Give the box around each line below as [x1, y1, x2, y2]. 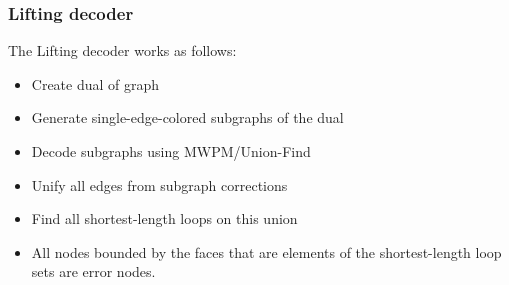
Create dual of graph [31, 73, 160, 94]
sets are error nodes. [31, 261, 156, 282]
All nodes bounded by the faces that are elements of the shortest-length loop [31, 241, 502, 262]
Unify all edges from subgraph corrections [31, 174, 288, 195]
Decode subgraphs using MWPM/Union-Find [31, 141, 311, 161]
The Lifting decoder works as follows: [8, 40, 237, 61]
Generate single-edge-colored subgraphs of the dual [31, 107, 344, 128]
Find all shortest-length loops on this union [31, 208, 298, 229]
